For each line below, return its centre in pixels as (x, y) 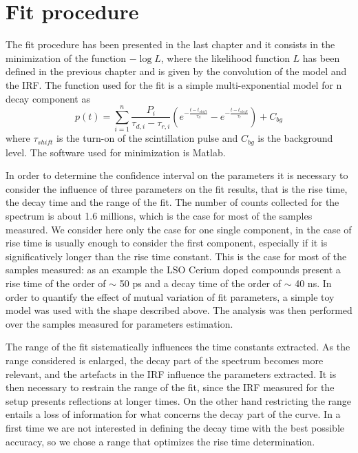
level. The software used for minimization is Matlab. (116, 152)
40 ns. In (313, 283)
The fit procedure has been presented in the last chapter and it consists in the (170, 44)
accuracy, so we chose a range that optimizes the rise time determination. (160, 441)
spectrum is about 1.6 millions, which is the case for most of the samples (159, 216)
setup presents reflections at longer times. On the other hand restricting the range (178, 400)
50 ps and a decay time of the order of (200, 283)
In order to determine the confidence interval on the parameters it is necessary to (177, 175)
